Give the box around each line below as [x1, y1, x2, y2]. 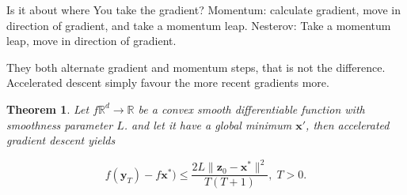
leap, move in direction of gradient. [6, 32, 177, 49]
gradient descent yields [6, 132, 116, 148]
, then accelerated [306, 116, 390, 133]
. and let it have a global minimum [124, 116, 292, 133]
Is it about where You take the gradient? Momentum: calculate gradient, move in [6, 2, 401, 17]
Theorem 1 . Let [6, 100, 89, 117]
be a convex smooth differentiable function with [138, 100, 365, 117]
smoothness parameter [6, 116, 113, 133]
